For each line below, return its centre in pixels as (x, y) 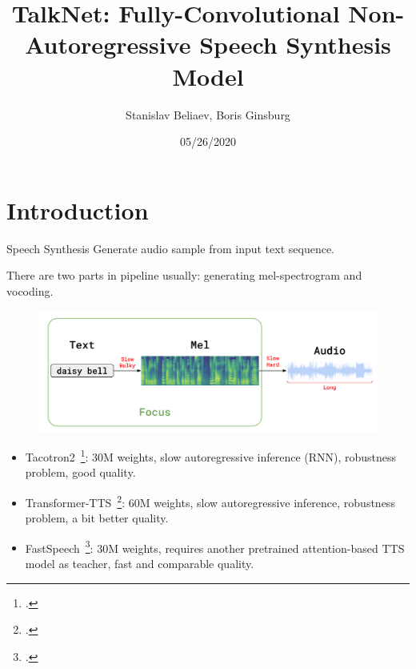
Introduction (78, 210)
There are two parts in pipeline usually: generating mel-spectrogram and (184, 275)
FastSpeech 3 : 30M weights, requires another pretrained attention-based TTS (215, 546)
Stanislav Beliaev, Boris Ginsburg (208, 114)
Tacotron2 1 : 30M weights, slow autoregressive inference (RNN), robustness (211, 455)
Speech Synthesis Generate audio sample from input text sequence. (170, 248)
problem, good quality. (80, 472)
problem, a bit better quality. (97, 518)
